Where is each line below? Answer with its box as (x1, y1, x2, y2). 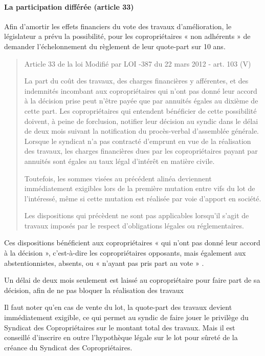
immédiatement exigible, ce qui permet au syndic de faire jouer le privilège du (4, 312, 249, 323)
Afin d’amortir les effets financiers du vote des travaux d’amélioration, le (4, 20, 232, 31)
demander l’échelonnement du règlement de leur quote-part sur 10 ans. (4, 40, 226, 51)
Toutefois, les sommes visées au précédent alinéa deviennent (24, 173, 212, 183)
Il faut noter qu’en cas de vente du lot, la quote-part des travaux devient (4, 302, 232, 312)
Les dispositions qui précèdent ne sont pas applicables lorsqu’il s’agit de (24, 210, 249, 221)
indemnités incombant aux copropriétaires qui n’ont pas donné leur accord (24, 85, 257, 96)
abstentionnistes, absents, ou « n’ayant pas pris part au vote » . (4, 257, 204, 268)
